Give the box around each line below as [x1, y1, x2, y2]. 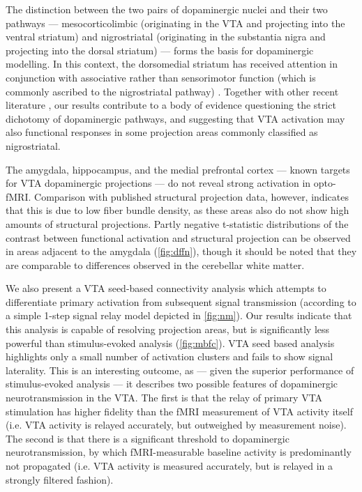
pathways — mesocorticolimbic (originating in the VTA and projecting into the [6, 15, 345, 30]
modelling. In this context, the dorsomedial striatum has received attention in [6, 56, 338, 71]
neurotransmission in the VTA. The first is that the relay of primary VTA [6, 390, 323, 405]
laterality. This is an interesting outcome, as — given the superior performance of [6, 362, 354, 377]
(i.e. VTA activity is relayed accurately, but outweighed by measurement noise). [6, 417, 347, 432]
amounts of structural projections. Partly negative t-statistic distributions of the [6, 216, 349, 231]
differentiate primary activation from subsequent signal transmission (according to [6, 294, 356, 309]
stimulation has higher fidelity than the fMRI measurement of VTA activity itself [6, 403, 353, 418]
